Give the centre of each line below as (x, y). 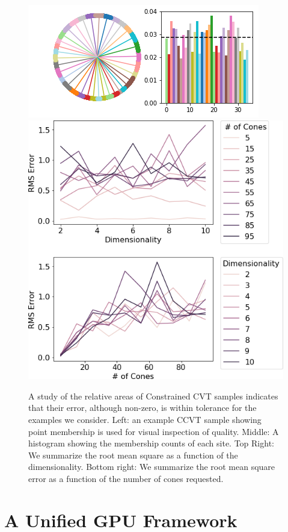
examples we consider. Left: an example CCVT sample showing (145, 419)
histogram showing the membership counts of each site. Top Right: (151, 443)
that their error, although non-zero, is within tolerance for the (142, 408)
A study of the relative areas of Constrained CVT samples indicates (153, 396)
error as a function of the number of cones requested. (126, 478)
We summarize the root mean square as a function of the (133, 455)
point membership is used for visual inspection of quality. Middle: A (154, 431)
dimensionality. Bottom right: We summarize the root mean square (152, 467)
